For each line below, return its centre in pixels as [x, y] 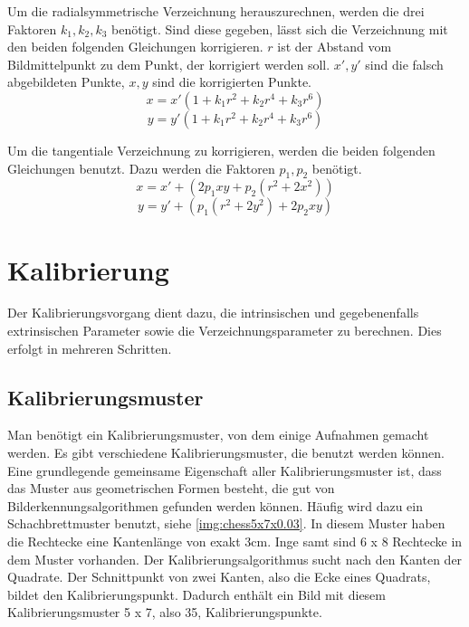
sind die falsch [404, 64]
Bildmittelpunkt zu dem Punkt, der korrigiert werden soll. [169, 64]
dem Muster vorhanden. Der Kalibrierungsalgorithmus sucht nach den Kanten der [235, 559]
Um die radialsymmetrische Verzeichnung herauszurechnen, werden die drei [216, 11]
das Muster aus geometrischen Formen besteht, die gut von [171, 488]
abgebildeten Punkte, [66, 82]
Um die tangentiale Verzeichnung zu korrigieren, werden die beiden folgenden [221, 150]
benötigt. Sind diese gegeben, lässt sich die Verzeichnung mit [280, 28]
